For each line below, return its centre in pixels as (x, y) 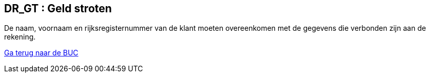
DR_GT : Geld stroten (58, 8)
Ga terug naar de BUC (41, 53)
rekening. (20, 37)
